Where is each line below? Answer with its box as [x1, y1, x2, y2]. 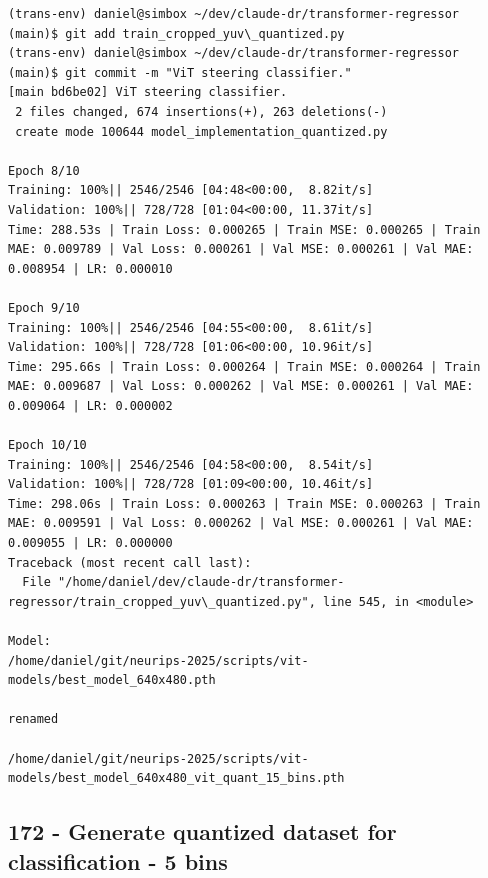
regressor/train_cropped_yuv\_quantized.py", [8, 594, 316, 609]
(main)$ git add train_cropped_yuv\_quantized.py [8, 26, 345, 41]
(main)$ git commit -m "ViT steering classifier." [8, 65, 352, 80]
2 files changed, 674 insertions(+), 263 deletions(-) [15, 104, 388, 119]
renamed [8, 712, 59, 727]
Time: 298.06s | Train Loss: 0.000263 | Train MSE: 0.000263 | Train [8, 496, 481, 511]
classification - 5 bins [8, 845, 228, 876]
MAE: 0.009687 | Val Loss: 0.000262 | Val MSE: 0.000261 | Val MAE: [8, 379, 474, 394]
